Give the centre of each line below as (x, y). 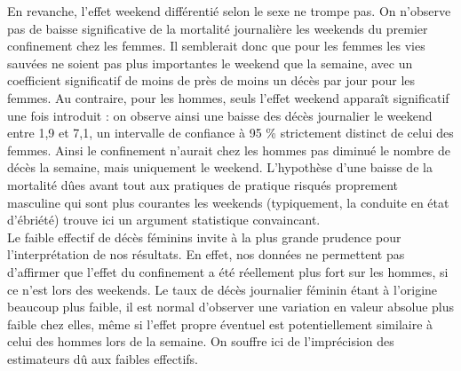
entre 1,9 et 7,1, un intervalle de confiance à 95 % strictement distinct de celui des (230, 133)
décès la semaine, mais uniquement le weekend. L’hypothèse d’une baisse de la (220, 167)
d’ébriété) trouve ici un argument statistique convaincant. (164, 220)
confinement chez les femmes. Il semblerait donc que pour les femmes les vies (216, 46)
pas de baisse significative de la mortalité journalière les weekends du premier (218, 28)
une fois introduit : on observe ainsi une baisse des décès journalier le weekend (220, 115)
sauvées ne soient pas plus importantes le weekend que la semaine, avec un (210, 63)
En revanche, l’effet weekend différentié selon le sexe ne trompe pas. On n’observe (229, 11)
